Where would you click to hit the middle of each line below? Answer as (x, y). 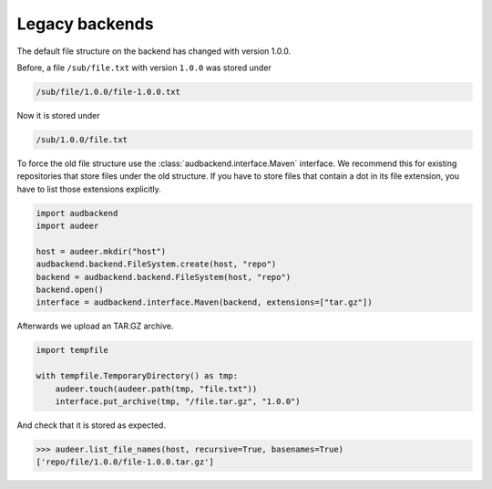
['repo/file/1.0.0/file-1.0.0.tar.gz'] (125, 462)
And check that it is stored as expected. (91, 425)
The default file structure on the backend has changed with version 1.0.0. (154, 51)
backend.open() (70, 289)
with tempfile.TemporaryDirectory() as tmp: (137, 376)
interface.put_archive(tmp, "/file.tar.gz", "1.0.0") (178, 401)
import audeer (67, 226)
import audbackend (77, 213)
